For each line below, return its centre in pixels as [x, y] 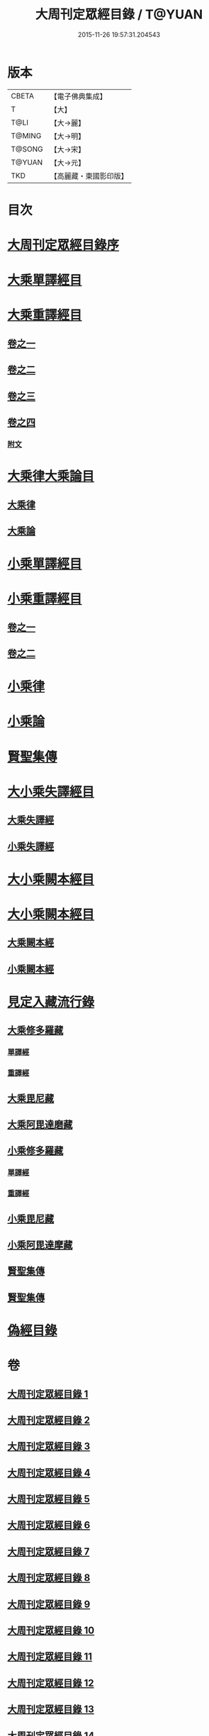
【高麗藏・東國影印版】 [89, 176]
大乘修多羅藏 [35, 1030]
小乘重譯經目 [45, 599]
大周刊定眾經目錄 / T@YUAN [119, 15]
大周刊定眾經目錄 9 [49, 1604]
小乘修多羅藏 [35, 1151]
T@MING [26, 135]
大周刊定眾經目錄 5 [49, 1499]
